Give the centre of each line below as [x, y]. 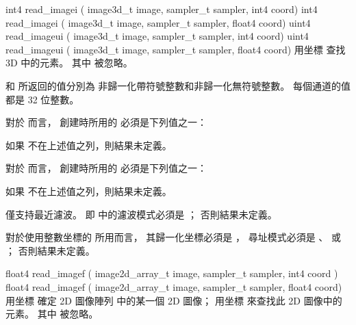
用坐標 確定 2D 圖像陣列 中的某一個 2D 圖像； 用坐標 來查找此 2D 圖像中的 [174, 300]
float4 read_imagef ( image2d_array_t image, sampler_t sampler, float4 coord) [174, 286]
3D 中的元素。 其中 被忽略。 [69, 63]
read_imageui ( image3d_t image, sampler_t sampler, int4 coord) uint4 [157, 36]
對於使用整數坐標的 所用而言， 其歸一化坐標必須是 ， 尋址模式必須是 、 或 [173, 237]
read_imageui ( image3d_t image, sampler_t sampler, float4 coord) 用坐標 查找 [176, 49]
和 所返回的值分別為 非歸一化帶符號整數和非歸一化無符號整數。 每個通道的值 [178, 85]
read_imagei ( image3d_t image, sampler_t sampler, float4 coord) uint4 [158, 22]
